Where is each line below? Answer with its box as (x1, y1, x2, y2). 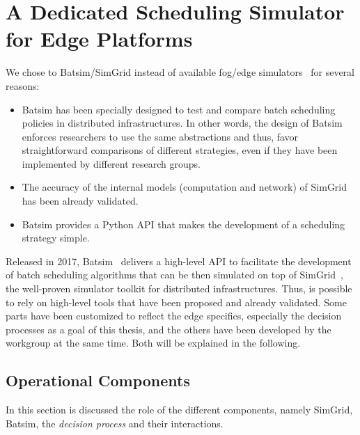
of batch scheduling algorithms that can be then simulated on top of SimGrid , (6, 267, 344, 282)
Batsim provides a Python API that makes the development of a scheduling (22, 216, 345, 231)
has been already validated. (22, 193, 139, 208)
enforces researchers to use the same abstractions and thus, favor (22, 129, 299, 143)
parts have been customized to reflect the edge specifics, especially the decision (6, 308, 342, 323)
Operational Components (6, 370, 191, 391)
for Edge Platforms (6, 24, 193, 53)
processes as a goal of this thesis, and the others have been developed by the (6, 322, 331, 336)
